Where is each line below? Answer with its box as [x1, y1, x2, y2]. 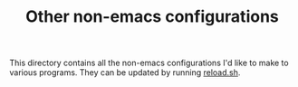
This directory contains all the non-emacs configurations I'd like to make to [9, 57, 289, 69]
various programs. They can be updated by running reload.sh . [9, 67, 241, 78]
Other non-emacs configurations [25, 6, 279, 27]
